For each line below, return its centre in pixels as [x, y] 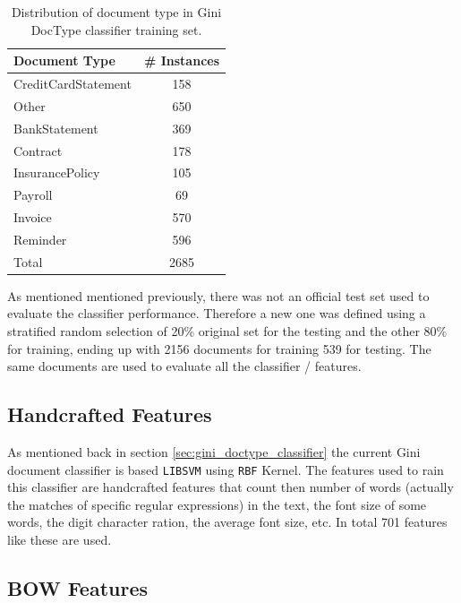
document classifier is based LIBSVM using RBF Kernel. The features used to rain [226, 469]
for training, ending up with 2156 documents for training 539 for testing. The [219, 348]
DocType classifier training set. [116, 29]
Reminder [40, 239]
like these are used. [60, 540]
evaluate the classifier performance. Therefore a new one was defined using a [217, 313]
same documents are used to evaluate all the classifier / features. [184, 366]
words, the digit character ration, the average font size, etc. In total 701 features [227, 522]
